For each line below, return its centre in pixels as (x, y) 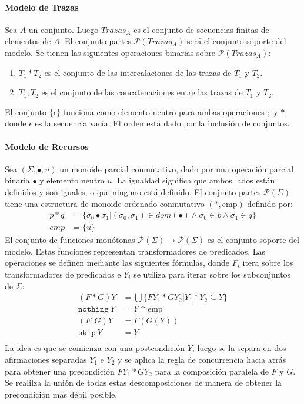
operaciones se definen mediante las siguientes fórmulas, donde (117, 263)
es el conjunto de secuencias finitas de (201, 29)
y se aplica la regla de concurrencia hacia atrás (202, 359)
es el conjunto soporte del (253, 240)
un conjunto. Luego (64, 29)
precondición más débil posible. (61, 394)
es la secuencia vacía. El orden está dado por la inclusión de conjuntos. (162, 123)
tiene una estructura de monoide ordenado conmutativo (105, 203)
